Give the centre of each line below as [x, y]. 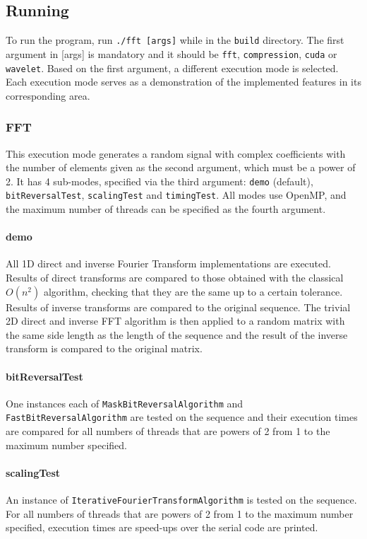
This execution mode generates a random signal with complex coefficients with [176, 153]
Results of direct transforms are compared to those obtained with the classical [175, 278]
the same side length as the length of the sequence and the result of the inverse [177, 334]
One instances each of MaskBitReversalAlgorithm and [125, 403]
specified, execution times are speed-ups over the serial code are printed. [162, 527]
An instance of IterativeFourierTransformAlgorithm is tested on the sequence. [181, 500]
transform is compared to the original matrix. [104, 348]
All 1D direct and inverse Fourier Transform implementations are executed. [168, 263]
